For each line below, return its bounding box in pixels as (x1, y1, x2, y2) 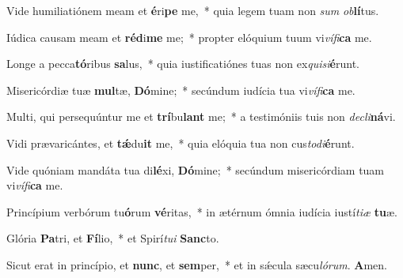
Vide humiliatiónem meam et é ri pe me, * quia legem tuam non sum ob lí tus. (6, 2, 379, 18)
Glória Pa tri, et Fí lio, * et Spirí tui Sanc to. (6, 230, 219, 246)
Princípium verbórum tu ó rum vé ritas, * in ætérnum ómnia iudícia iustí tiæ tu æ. (6, 203, 397, 220)
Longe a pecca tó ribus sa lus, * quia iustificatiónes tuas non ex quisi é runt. (6, 55, 360, 72)
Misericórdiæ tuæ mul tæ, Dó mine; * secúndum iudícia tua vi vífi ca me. (6, 81, 355, 98)
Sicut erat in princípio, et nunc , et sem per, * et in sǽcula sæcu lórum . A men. (6, 256, 387, 272)
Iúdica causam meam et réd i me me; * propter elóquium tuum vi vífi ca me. (6, 28, 372, 45)
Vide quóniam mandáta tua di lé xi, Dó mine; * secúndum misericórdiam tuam (6, 161, 385, 178)
